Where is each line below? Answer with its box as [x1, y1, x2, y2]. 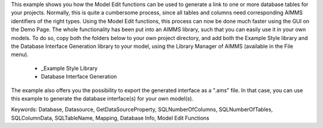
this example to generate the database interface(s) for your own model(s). [11, 95, 194, 102]
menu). [11, 51, 29, 58]
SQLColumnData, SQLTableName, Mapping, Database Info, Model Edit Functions [11, 114, 209, 121]
